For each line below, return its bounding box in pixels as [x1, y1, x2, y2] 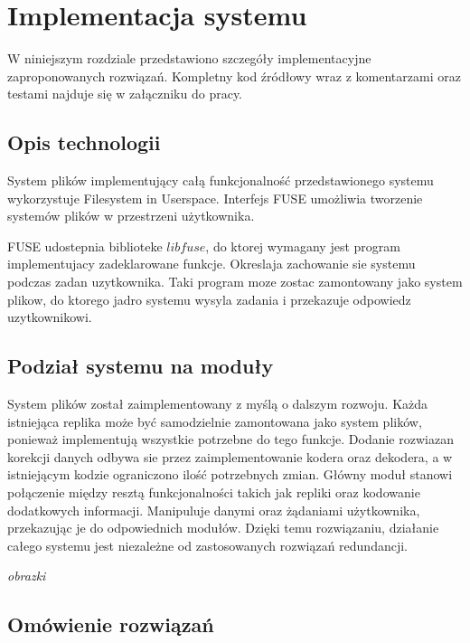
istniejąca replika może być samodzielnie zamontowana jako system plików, [7, 411, 422, 430]
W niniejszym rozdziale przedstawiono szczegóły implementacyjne [7, 49, 371, 68]
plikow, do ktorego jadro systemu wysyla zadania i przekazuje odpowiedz [7, 289, 411, 308]
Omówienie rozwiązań [7, 610, 214, 638]
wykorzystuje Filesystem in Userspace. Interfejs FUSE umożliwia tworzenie [7, 188, 423, 207]
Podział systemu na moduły [7, 352, 274, 380]
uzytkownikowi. [7, 307, 92, 326]
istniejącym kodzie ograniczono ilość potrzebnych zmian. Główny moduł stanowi [7, 465, 453, 484]
